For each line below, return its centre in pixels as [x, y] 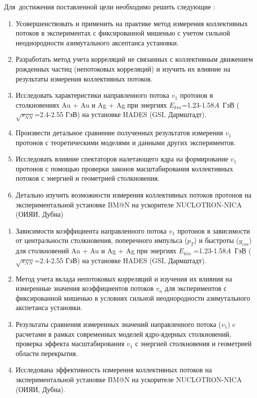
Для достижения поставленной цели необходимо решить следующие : [110, 6]
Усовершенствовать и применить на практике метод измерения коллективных [132, 23]
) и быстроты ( [216, 240]
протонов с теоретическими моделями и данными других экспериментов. [126, 142]
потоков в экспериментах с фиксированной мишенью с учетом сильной [123, 33]
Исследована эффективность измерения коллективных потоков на [114, 370]
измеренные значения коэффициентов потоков [85, 288]
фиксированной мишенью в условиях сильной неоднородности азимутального [133, 298]
